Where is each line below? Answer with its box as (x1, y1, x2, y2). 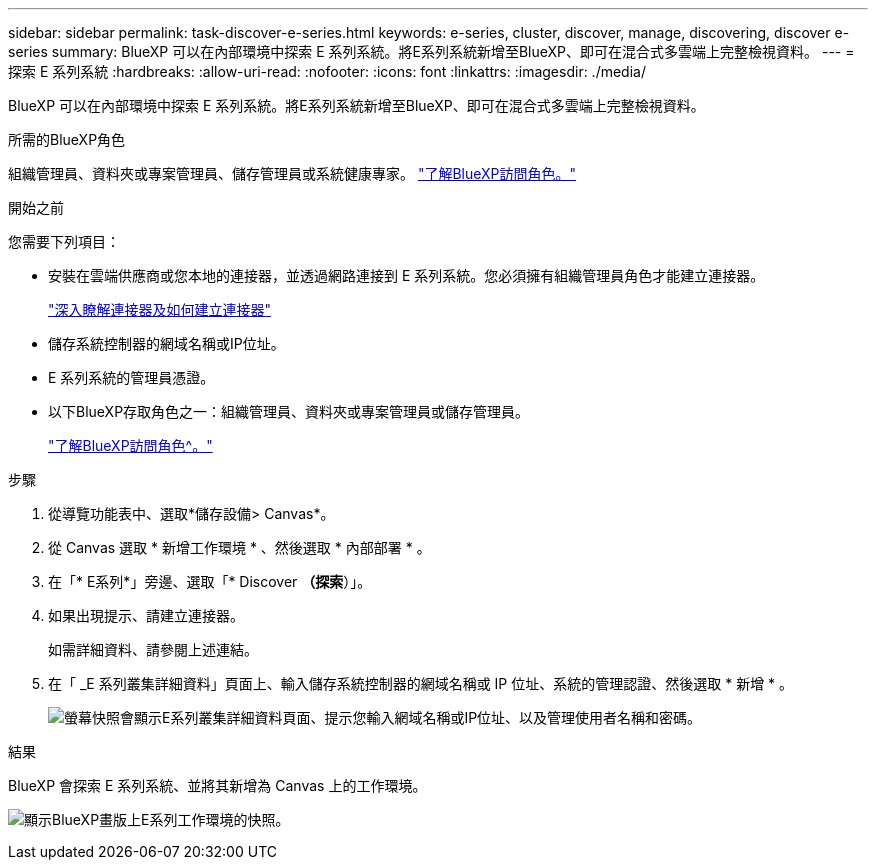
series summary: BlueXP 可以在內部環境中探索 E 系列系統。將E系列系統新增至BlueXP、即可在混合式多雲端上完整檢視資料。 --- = (8, 43, 855, 60)
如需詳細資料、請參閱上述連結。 (48, 641, 258, 658)
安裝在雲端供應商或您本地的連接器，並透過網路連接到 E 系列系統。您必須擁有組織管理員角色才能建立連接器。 (48, 267, 765, 284)
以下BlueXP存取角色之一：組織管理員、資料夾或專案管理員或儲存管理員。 (48, 403, 530, 420)
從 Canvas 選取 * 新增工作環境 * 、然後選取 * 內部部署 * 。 (48, 539, 431, 556)
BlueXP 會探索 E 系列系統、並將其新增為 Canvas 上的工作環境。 (8, 777, 427, 794)
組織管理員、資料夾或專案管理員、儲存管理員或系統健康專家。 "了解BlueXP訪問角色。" (8, 165, 577, 182)
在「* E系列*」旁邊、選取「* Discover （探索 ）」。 (48, 573, 372, 590)
